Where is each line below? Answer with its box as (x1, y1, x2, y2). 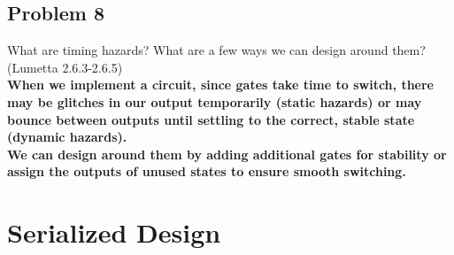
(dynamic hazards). (7, 127, 127, 146)
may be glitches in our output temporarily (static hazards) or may (7, 92, 422, 111)
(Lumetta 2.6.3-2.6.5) (7, 58, 123, 76)
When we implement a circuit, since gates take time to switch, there (7, 75, 434, 94)
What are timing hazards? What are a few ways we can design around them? (7, 41, 426, 59)
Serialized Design (7, 214, 221, 251)
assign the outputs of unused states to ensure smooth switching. (7, 162, 406, 181)
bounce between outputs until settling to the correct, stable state (7, 110, 415, 128)
